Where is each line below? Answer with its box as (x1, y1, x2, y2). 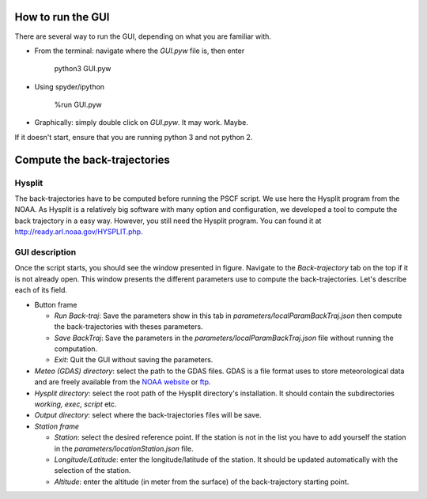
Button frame (34, 300, 77, 309)
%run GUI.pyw (54, 100, 102, 110)
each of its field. (14, 285, 67, 295)
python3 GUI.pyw (54, 64, 111, 74)
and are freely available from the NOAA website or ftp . (34, 377, 211, 387)
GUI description (14, 246, 77, 257)
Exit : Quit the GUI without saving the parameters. (54, 355, 213, 365)
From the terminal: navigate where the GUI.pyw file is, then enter (34, 46, 245, 55)
